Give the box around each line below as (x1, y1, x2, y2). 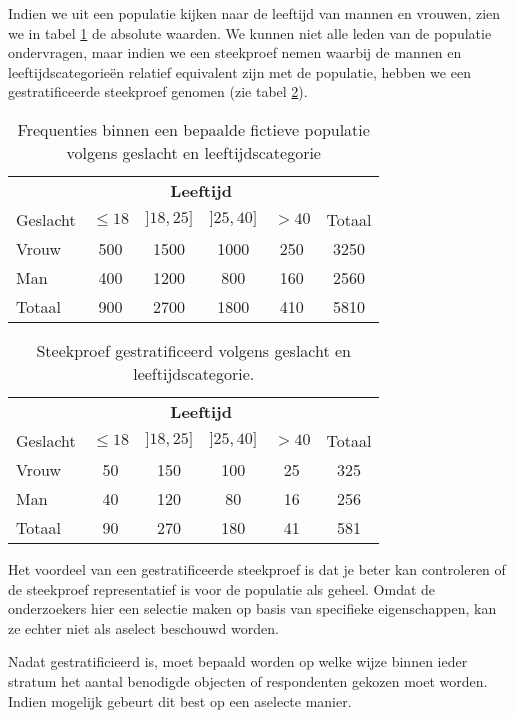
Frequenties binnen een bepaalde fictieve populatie (17, 117, 370, 141)
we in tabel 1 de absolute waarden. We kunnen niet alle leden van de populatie (8, 22, 492, 43)
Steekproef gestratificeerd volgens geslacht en (36, 338, 352, 362)
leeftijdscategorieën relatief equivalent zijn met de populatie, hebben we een (8, 61, 471, 82)
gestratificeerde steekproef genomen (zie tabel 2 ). (8, 81, 308, 102)
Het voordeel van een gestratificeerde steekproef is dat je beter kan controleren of (8, 558, 506, 579)
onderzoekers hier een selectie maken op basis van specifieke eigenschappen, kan (8, 598, 497, 619)
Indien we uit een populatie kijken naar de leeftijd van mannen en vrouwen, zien (8, 3, 501, 23)
